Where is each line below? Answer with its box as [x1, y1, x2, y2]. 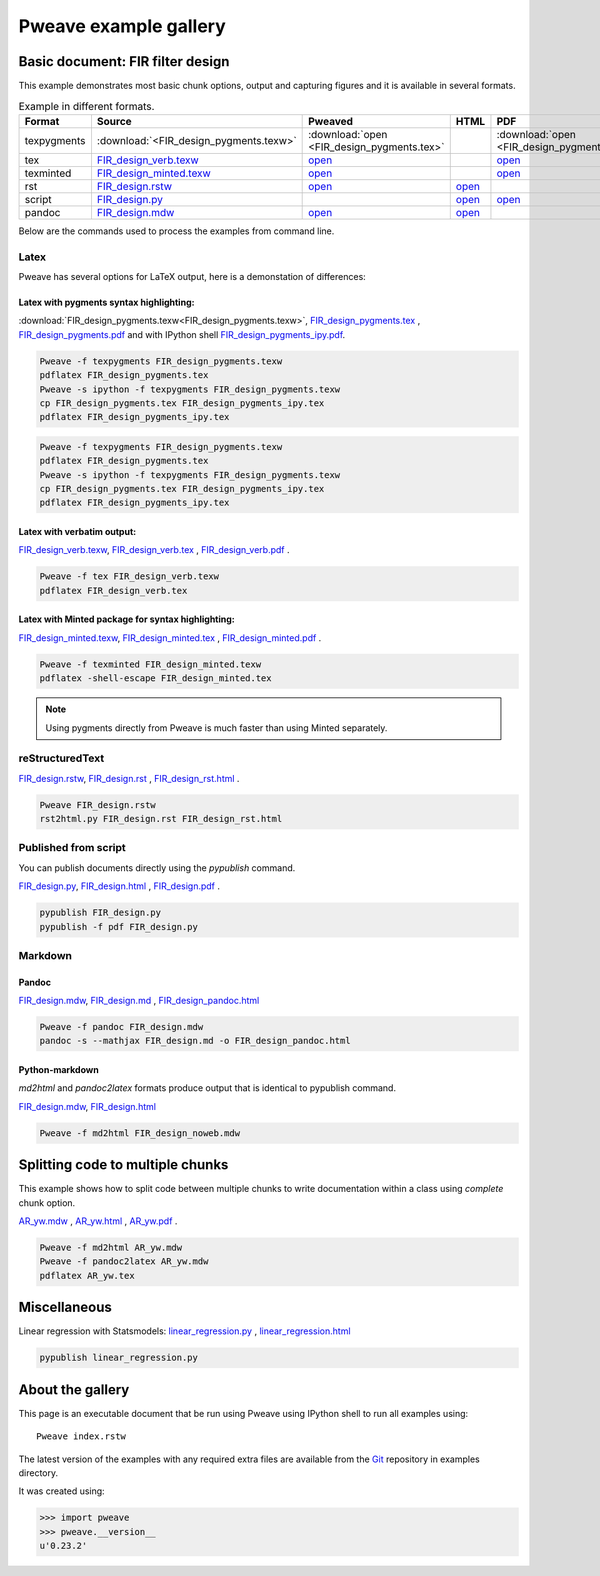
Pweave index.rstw [36, 1431, 127, 1442]
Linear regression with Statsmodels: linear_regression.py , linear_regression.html [18, 1325, 351, 1337]
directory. [18, 1467, 59, 1479]
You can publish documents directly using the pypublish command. [18, 861, 296, 874]
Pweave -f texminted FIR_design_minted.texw [39, 658, 262, 670]
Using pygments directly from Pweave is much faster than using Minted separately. [45, 721, 388, 734]
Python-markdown [18, 1064, 99, 1076]
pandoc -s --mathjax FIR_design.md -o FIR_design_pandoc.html [39, 1035, 351, 1047]
